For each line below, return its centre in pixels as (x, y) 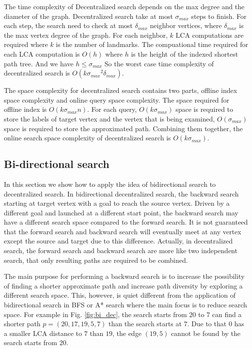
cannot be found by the (206, 333)
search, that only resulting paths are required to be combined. (96, 260)
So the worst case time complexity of (159, 63)
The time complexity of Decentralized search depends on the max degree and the (124, 6)
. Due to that (207, 324)
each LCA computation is (42, 53)
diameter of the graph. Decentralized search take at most (88, 16)
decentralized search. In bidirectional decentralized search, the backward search (121, 193)
